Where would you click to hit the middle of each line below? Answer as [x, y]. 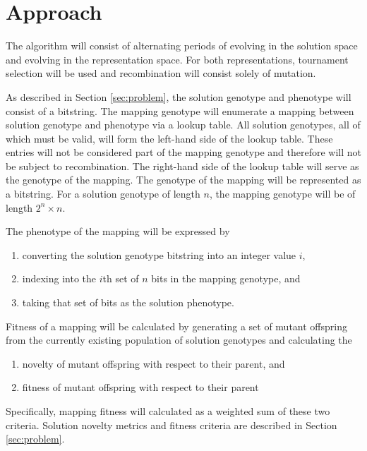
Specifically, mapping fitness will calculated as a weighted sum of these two [168, 411]
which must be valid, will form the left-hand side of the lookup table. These [169, 138]
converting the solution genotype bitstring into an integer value [159, 254]
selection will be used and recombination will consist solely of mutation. [161, 73]
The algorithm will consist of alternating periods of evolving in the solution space [182, 46]
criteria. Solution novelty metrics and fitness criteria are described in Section [172, 425]
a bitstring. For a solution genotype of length [103, 194]
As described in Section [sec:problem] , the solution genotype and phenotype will [179, 96]
